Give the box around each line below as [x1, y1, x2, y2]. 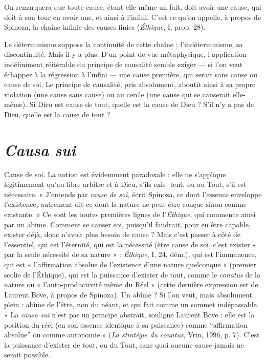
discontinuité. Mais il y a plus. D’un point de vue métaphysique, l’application [4, 49, 247, 59]
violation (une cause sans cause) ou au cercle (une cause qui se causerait [4, 89, 231, 99]
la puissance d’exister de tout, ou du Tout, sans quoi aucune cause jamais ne [4, 339, 244, 350]
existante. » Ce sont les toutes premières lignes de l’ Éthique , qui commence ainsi [4, 209, 256, 220]
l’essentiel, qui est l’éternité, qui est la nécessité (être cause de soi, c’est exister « [4, 239, 257, 249]
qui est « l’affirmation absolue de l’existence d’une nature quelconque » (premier [4, 259, 256, 269]
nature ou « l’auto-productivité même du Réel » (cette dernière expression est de [4, 279, 258, 290]
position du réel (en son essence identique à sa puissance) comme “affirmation [4, 319, 248, 330]
